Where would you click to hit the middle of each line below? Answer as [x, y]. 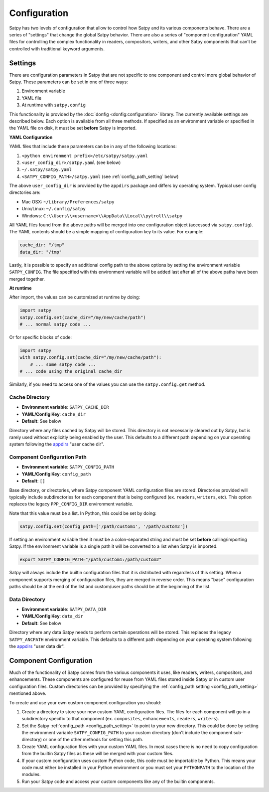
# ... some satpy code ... [63, 364]
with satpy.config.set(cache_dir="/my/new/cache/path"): [91, 357]
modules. [31, 775]
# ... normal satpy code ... [55, 324]
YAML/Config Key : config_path [57, 474]
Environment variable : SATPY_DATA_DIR [64, 609]
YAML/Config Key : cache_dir [54, 414]
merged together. [27, 279]
